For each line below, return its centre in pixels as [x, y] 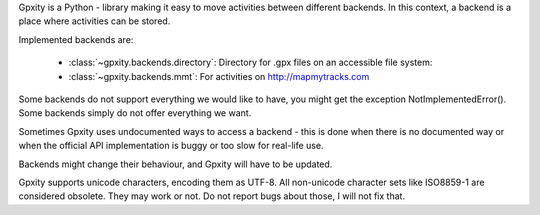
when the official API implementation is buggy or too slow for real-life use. [171, 146]
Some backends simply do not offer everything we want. [135, 113]
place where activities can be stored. [94, 21]
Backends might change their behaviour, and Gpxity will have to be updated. [175, 164]
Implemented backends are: [76, 39]
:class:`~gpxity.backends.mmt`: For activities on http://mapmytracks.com [219, 76]
